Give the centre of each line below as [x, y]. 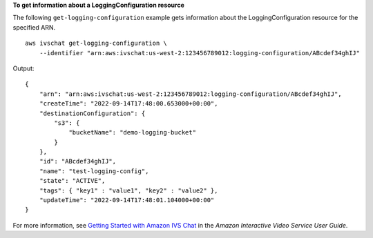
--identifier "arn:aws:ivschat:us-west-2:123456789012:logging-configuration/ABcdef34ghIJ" [200, 53]
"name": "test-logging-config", [94, 171]
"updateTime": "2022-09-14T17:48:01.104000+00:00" [127, 200]
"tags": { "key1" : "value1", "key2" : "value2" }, [128, 190]
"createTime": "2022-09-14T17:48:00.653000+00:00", [128, 104]
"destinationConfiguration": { [92, 113]
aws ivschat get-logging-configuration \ [96, 43]
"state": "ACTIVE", [72, 181]
